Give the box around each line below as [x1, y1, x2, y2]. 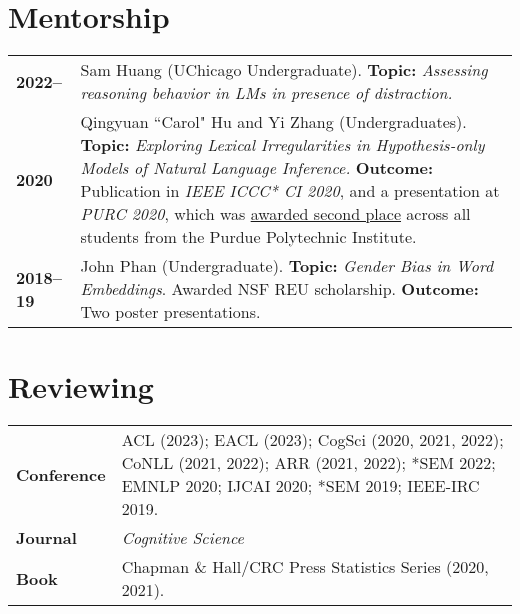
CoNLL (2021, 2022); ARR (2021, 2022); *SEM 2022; [121, 451, 496, 475]
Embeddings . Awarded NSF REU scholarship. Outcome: [80, 277, 479, 301]
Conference [16, 462, 106, 486]
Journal [16, 526, 77, 550]
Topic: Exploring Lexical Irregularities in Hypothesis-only [80, 133, 485, 157]
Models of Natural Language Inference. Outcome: [80, 156, 434, 180]
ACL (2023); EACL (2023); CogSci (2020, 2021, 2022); [121, 428, 504, 452]
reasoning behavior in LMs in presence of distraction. [80, 81, 453, 105]
